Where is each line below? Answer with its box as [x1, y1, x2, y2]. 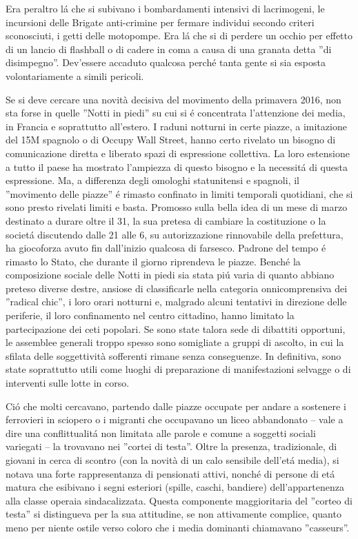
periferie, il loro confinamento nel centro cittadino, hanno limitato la [6, 308, 295, 323]
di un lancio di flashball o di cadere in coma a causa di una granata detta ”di [6, 41, 332, 56]
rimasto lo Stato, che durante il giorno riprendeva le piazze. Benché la [6, 254, 301, 268]
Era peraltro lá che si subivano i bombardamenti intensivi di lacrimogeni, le [6, 1, 325, 15]
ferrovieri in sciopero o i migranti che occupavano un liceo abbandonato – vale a [6, 412, 344, 427]
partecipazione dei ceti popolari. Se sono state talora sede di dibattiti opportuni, [6, 321, 346, 336]
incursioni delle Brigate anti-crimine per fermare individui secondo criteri [6, 14, 315, 29]
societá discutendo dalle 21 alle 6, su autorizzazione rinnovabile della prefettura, [6, 227, 344, 241]
